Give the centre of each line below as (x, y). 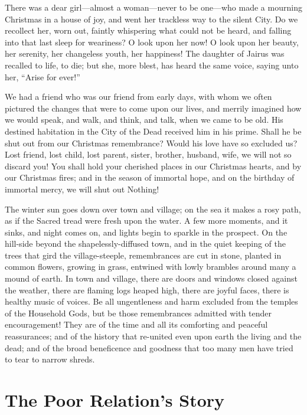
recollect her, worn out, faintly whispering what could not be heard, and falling (148, 30)
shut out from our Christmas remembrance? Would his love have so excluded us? (151, 143)
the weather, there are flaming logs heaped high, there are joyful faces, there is (147, 290)
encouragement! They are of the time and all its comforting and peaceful (136, 324)
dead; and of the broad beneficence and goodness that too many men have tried (149, 347)
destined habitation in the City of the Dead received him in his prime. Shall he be (153, 131)
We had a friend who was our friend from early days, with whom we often (138, 97)
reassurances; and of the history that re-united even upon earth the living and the (153, 336)
